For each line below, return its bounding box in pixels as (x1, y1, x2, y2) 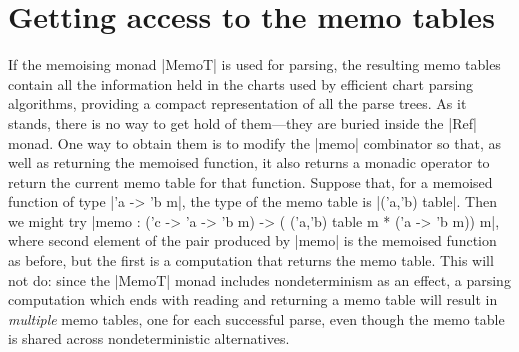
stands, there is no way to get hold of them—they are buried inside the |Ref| (8, 112, 477, 133)
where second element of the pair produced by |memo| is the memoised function (8, 230, 497, 251)
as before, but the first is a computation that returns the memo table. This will (8, 250, 494, 271)
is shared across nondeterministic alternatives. (8, 328, 290, 349)
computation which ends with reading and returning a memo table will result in (8, 289, 498, 310)
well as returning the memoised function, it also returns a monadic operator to (8, 152, 490, 173)
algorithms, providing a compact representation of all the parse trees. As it (8, 93, 467, 114)
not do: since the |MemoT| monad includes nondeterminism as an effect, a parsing (8, 269, 511, 290)
